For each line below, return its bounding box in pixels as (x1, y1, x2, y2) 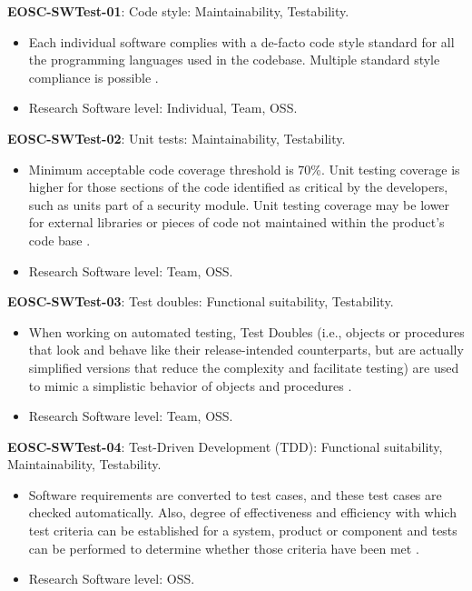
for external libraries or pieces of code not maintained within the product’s (28, 213, 445, 232)
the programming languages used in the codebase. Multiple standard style (28, 50, 440, 69)
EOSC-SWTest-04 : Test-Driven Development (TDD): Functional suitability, (7, 436, 443, 456)
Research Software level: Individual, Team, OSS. (28, 98, 298, 117)
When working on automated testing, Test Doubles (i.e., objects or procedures (28, 322, 465, 341)
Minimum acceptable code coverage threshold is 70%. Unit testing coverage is (28, 159, 460, 178)
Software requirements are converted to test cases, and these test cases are (28, 485, 442, 504)
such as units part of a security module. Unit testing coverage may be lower (28, 195, 450, 214)
